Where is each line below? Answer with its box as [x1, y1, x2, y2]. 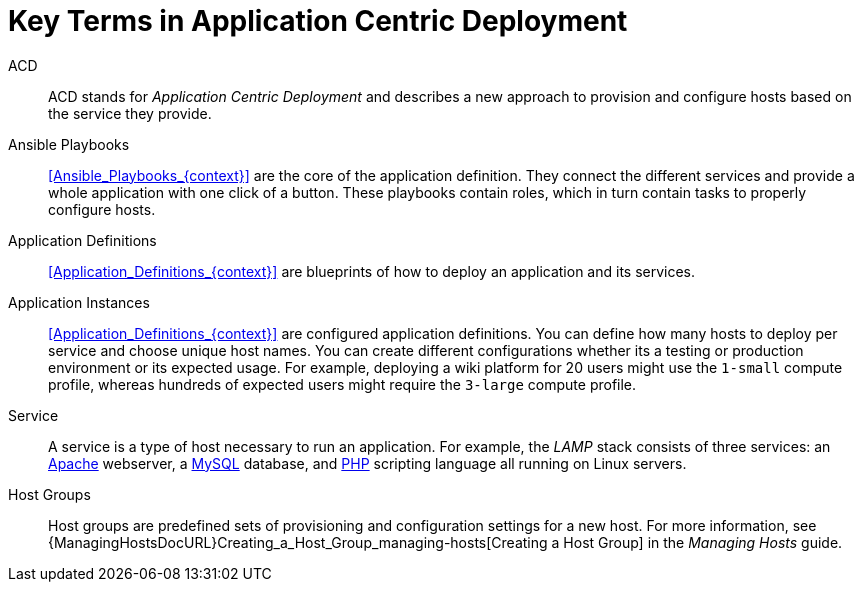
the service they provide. [48, 104, 212, 122]
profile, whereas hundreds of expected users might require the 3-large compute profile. [48, 375, 637, 393]
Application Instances [8, 293, 150, 311]
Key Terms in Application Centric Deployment [8, 4, 628, 38]
